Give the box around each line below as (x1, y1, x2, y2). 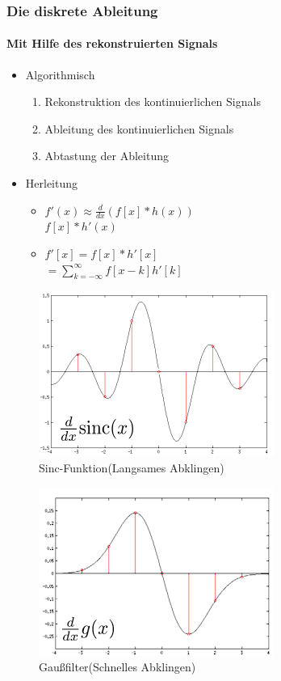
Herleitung (25, 175, 78, 192)
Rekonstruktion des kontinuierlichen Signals (44, 93, 261, 110)
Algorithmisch (25, 66, 95, 82)
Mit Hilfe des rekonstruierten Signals (6, 35, 218, 52)
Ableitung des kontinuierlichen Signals (44, 120, 234, 137)
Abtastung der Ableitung (44, 147, 169, 164)
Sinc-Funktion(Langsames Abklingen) (39, 459, 224, 476)
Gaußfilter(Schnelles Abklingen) (39, 658, 196, 675)
